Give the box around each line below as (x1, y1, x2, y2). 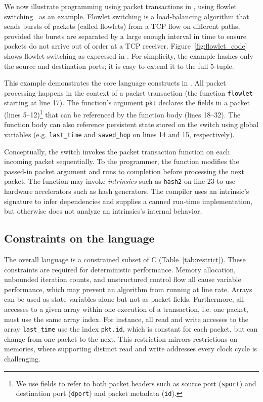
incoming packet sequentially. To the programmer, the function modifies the (4, 156, 239, 167)
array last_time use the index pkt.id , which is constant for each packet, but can (4, 324, 258, 334)
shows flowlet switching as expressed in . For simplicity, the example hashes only (4, 50, 253, 61)
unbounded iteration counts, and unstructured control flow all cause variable (4, 274, 241, 285)
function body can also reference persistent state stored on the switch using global (4, 119, 259, 130)
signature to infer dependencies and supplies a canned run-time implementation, (4, 195, 252, 206)
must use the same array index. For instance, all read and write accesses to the (4, 313, 249, 324)
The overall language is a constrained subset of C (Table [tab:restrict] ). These (4, 254, 246, 264)
